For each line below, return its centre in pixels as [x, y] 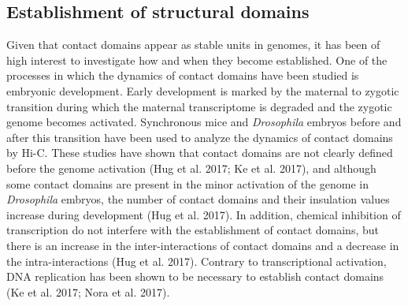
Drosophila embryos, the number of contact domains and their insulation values [198, 199]
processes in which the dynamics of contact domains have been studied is [183, 75]
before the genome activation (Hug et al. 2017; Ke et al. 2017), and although [191, 168]
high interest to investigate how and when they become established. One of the [197, 60]
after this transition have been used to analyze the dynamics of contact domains [200, 137]
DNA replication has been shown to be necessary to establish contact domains [195, 276]
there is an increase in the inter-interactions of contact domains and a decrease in [203, 245]
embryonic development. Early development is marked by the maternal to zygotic [203, 90]
